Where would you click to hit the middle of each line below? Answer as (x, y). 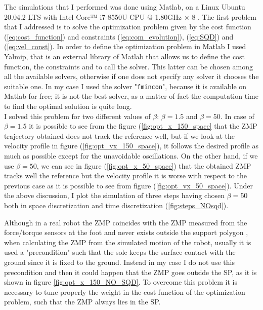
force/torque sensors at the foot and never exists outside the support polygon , (126, 232)
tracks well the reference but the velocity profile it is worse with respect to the (125, 176)
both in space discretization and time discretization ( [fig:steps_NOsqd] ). (116, 205)
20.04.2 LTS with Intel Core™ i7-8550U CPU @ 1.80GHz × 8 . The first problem (130, 16)
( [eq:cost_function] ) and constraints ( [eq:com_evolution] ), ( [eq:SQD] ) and (119, 36)
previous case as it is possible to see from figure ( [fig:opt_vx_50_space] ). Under (128, 185)
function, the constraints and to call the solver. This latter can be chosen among (129, 66)
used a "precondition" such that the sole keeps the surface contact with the (120, 252)
